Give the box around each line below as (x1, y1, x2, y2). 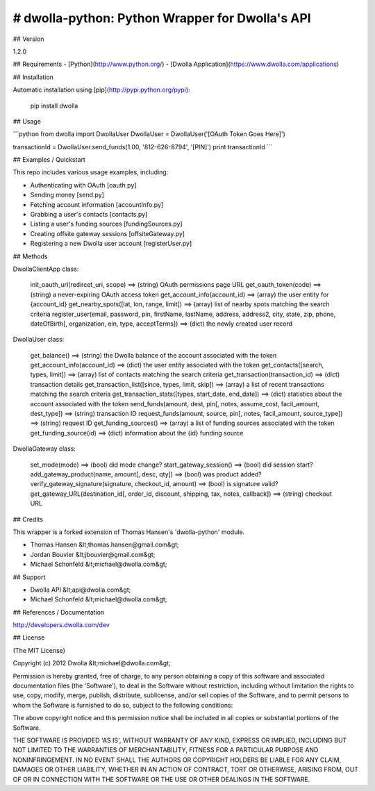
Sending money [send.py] (30, 191, 104, 199)
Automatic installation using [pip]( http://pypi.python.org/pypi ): (12, 85, 190, 94)
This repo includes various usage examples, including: (12, 168, 169, 176)
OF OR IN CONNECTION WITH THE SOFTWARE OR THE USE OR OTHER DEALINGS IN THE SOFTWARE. (12, 775, 310, 783)
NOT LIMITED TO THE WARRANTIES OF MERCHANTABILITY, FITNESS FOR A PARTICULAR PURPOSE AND (12, 746, 319, 754)
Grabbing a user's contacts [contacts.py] (30, 210, 148, 219)
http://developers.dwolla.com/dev (12, 621, 110, 629)
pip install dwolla (30, 101, 78, 110)
